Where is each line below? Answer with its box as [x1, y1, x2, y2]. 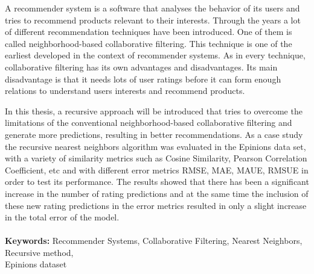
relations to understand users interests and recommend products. [5, 84, 245, 97]
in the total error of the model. [5, 211, 120, 223]
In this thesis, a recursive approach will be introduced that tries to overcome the [5, 104, 303, 117]
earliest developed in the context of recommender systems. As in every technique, [5, 49, 306, 61]
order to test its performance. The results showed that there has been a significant [5, 175, 309, 188]
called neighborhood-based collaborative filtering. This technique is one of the [5, 37, 292, 49]
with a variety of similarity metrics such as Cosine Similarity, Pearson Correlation [5, 152, 307, 164]
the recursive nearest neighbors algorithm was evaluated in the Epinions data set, [5, 140, 306, 152]
